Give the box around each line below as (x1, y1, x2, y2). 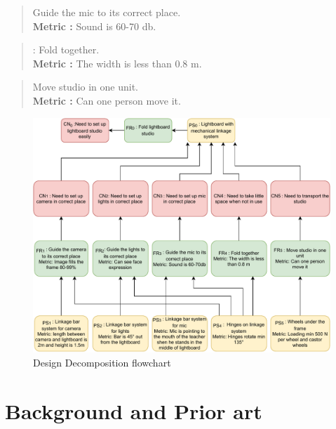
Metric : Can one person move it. (32, 93, 181, 107)
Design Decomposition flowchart (33, 355, 171, 369)
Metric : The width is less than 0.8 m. (32, 55, 202, 70)
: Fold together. (32, 42, 100, 57)
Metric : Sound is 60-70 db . (32, 18, 156, 33)
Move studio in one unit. (32, 79, 139, 94)
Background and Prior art (5, 396, 262, 425)
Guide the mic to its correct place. (32, 5, 181, 19)
